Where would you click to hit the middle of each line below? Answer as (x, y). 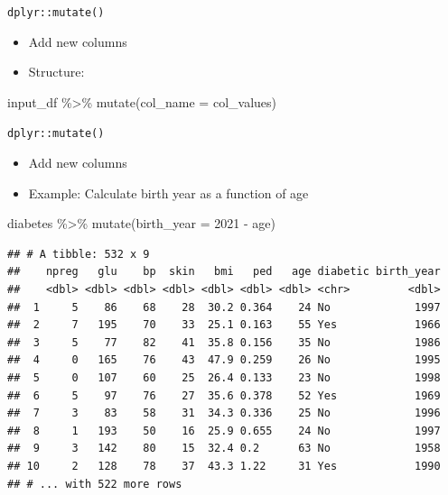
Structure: (56, 72)
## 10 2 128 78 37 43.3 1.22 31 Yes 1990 (224, 466)
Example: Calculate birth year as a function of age (168, 192)
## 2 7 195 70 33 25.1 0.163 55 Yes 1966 (224, 325)
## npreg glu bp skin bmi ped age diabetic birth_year (224, 272)
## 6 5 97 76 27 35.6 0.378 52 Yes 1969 (224, 395)
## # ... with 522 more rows (95, 484)
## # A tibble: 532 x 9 (79, 254)
